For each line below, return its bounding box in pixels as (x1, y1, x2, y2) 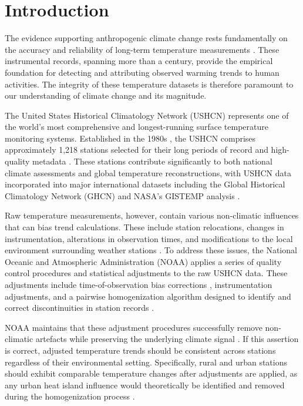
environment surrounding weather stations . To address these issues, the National (5, 244, 297, 256)
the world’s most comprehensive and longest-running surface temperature (5, 120, 269, 133)
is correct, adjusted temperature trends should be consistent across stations (5, 344, 276, 356)
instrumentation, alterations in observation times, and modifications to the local (5, 232, 293, 244)
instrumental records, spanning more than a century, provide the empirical (5, 55, 273, 67)
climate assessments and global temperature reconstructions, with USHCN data (5, 166, 291, 179)
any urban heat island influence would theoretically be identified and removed (5, 378, 285, 391)
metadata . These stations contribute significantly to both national (32, 155, 272, 167)
